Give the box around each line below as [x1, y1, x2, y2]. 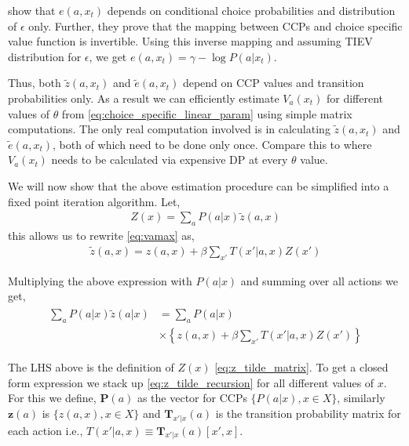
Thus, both [8, 74, 61, 91]
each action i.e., [8, 422, 83, 438]
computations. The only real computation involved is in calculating [8, 121, 330, 137]
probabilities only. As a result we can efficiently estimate [8, 89, 279, 106]
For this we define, [8, 390, 97, 406]
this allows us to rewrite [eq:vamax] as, [8, 227, 195, 244]
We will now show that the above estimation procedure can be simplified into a [8, 177, 389, 194]
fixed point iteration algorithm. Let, [8, 193, 181, 209]
